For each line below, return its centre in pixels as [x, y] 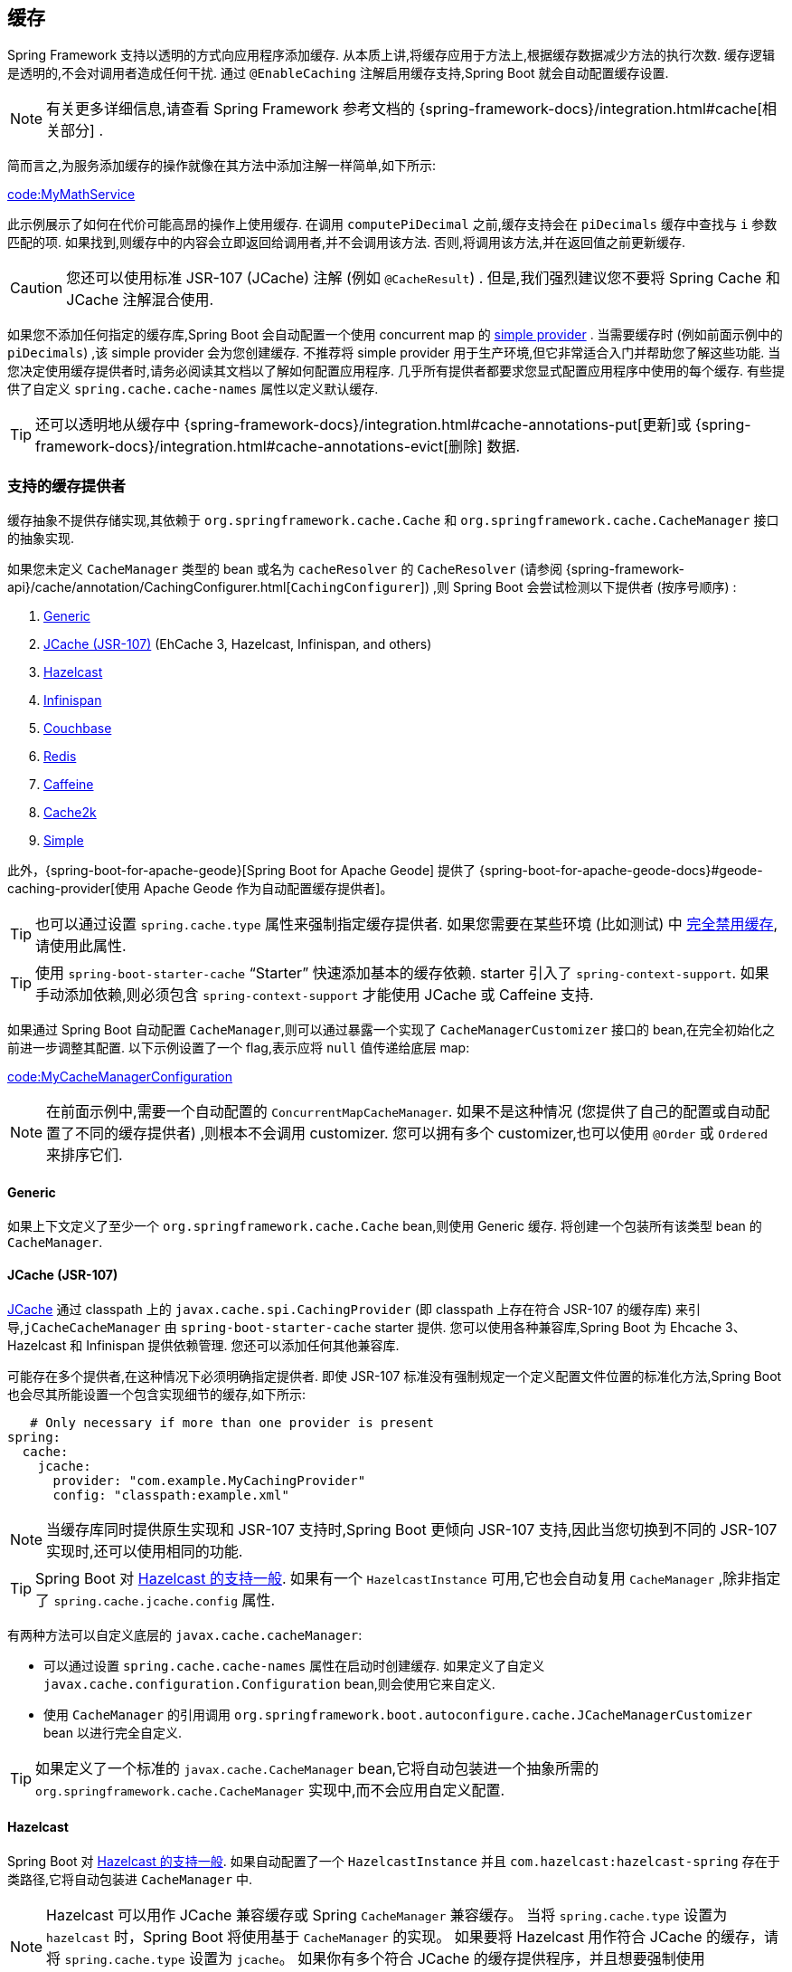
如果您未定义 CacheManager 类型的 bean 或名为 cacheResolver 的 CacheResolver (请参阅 [285, 569]
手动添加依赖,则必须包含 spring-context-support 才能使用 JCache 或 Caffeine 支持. [315, 995]
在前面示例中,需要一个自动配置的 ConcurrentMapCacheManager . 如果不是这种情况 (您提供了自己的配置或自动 [401, 1112]
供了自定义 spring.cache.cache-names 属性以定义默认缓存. [193, 389]
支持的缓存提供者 [66, 486]
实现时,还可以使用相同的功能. [145, 1551]
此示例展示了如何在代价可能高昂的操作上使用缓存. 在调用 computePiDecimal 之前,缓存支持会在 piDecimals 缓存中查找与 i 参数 [392, 224]
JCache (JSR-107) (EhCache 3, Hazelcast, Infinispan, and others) [238, 644]
